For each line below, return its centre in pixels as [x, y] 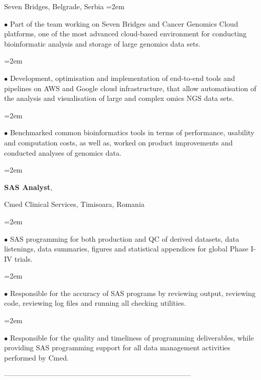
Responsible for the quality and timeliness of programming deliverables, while [132, 337]
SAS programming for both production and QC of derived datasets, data [125, 238]
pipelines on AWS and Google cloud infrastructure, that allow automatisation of [130, 88]
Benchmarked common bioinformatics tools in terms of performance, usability [132, 132]
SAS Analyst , [28, 187]
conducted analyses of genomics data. [63, 152]
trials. [24, 258]
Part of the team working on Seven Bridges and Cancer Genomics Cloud [124, 23]
